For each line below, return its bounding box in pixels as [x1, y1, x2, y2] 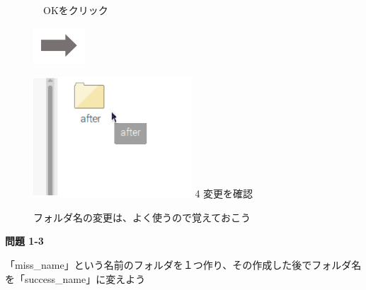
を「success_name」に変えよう [5, 271, 146, 286]
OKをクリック [42, 3, 108, 17]
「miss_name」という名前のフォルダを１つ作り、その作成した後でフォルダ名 [5, 257, 362, 272]
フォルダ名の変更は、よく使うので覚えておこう [33, 209, 251, 224]
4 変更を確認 [195, 186, 253, 201]
